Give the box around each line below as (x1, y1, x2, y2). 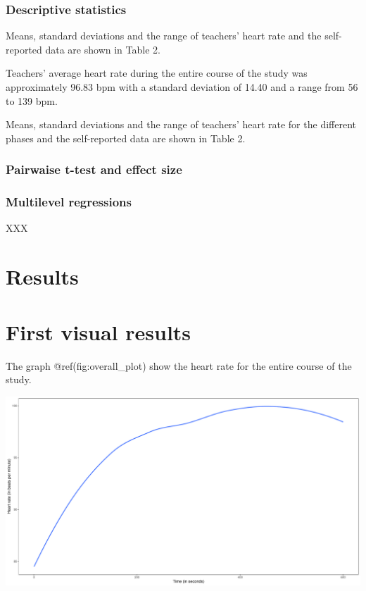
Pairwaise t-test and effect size (6, 161, 182, 178)
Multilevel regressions (6, 193, 132, 211)
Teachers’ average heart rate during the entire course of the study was (6, 66, 308, 80)
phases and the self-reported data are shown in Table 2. (6, 130, 246, 145)
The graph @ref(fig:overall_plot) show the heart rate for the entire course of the (6, 358, 352, 373)
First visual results (6, 317, 191, 346)
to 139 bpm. (6, 93, 58, 108)
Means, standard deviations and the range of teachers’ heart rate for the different (6, 117, 356, 132)
